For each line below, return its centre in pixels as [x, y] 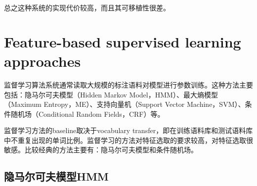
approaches [43, 61]
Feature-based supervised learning [123, 41]
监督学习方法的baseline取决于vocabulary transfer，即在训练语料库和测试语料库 [128, 130]
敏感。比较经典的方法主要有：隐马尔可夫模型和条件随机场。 [101, 150]
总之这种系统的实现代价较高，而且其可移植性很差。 [87, 7]
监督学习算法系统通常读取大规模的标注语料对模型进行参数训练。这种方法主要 [128, 84]
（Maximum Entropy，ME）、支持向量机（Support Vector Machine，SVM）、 [125, 104]
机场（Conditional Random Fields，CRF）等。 [91, 114]
